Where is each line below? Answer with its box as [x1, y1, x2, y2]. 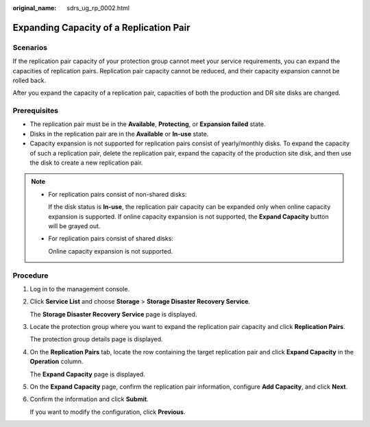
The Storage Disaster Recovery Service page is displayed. [29, 310, 197, 318]
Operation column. [29, 357, 84, 366]
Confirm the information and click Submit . [29, 395, 149, 404]
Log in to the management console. [29, 284, 130, 293]
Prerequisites [12, 106, 58, 116]
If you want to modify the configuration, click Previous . [29, 408, 186, 416]
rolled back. [12, 76, 47, 84]
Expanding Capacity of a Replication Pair [12, 21, 190, 34]
